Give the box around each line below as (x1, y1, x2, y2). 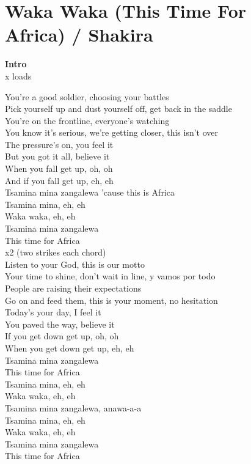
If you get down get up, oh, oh (5, 330, 119, 342)
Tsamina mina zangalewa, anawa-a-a (5, 401, 142, 414)
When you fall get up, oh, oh (5, 162, 113, 175)
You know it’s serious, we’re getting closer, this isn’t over (5, 126, 219, 139)
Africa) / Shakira (5, 22, 153, 47)
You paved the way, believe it (5, 317, 115, 330)
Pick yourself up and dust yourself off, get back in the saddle (5, 102, 232, 115)
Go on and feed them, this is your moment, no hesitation (5, 293, 218, 306)
